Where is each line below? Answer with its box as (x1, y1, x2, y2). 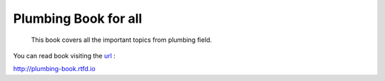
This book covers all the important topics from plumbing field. (31, 36, 212, 44)
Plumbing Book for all (13, 11, 143, 26)
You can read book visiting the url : (13, 51, 115, 60)
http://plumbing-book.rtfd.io (13, 65, 96, 73)
